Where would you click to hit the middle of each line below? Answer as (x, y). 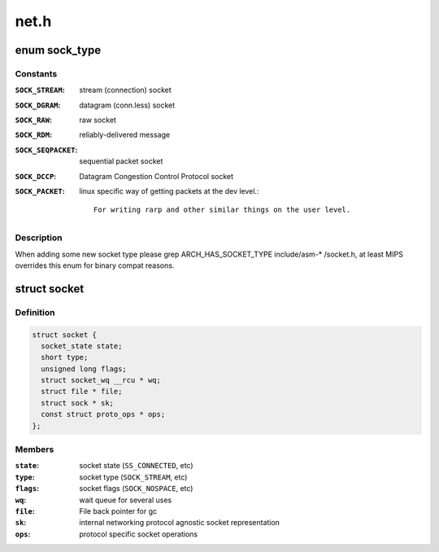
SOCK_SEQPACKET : (46, 150)
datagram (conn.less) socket (127, 105)
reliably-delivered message (125, 135)
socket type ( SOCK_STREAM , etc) (133, 477)
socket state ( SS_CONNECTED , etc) (137, 466)
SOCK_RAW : (34, 120)
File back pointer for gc (118, 511)
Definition (35, 312)
